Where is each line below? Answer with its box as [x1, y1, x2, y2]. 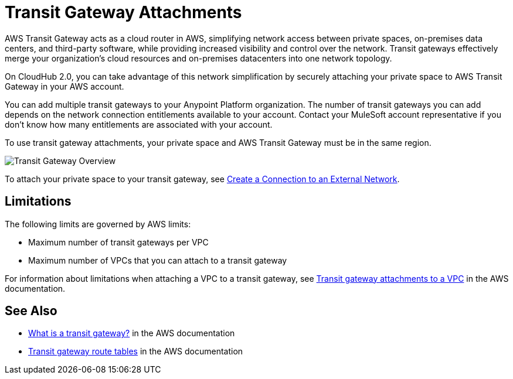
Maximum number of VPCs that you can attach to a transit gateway [28, 255, 287, 265]
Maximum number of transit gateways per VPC [28, 237, 209, 247]
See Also [5, 303, 57, 319]
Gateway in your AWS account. [5, 81, 124, 91]
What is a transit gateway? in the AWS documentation [28, 328, 235, 339]
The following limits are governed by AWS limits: [5, 218, 191, 229]
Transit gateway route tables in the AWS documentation [28, 346, 243, 357]
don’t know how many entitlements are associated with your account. [5, 119, 273, 129]
